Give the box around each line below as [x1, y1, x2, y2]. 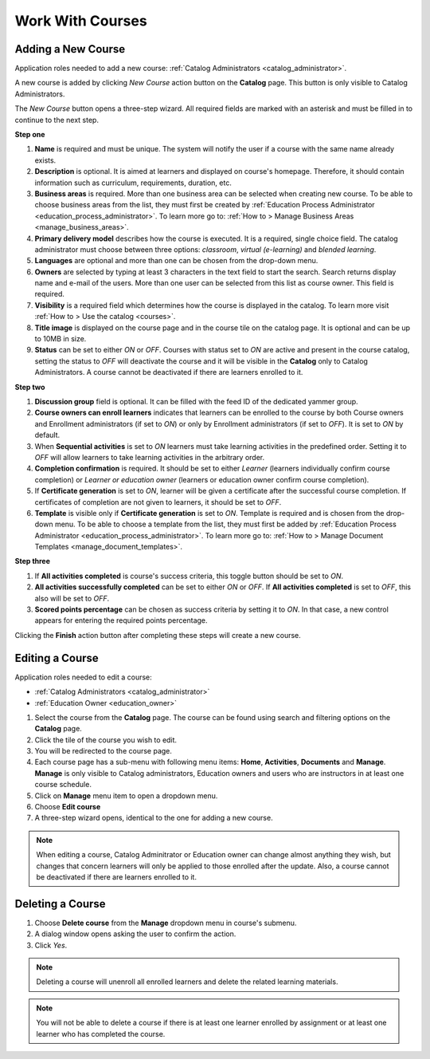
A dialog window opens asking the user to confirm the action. [34, 929, 236, 939]
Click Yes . [34, 940, 68, 950]
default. [34, 431, 61, 440]
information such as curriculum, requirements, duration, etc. [34, 178, 233, 187]
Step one [14, 130, 45, 140]
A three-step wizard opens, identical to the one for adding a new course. [34, 813, 274, 823]
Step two [14, 382, 45, 392]
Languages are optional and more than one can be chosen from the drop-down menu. [34, 256, 319, 266]
